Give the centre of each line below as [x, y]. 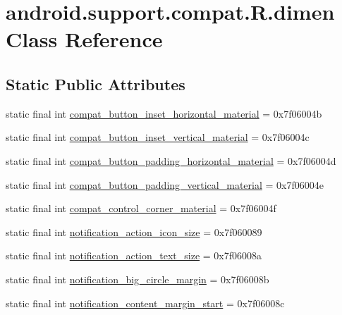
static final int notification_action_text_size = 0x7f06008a [134, 255]
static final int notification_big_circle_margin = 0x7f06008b [138, 279]
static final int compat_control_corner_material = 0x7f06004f [141, 208]
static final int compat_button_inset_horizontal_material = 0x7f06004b [164, 113]
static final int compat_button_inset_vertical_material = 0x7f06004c [158, 137]
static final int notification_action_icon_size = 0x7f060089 [134, 231]
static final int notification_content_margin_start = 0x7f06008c [145, 303]
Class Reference [84, 39]
